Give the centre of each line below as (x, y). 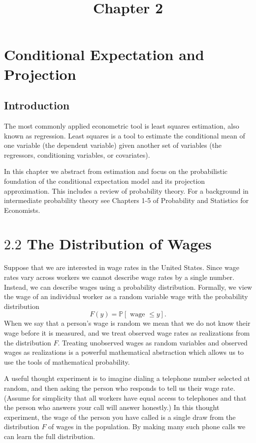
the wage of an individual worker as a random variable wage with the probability (126, 296)
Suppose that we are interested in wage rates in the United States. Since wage (122, 267)
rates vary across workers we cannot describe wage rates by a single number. (119, 277)
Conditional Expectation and (104, 54)
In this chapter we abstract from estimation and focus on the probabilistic (116, 171)
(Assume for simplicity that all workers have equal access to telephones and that (125, 397)
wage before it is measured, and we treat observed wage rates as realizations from (127, 332)
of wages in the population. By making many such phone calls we (147, 426)
